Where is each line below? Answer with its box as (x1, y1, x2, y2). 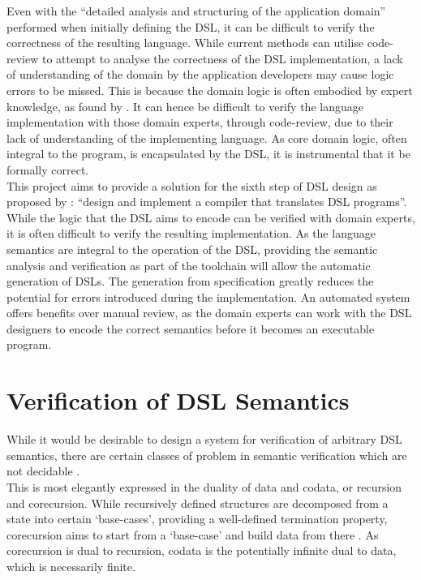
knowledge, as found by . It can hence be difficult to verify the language (6, 97, 363, 114)
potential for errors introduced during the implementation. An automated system (6, 288, 410, 305)
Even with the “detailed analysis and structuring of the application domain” (6, 2, 386, 19)
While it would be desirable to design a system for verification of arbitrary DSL (6, 431, 402, 448)
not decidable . (6, 462, 80, 479)
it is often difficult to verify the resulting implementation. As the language (6, 225, 376, 242)
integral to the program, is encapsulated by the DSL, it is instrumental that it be (6, 145, 410, 162)
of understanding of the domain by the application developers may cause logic (6, 66, 394, 83)
